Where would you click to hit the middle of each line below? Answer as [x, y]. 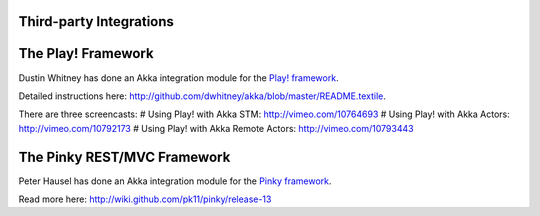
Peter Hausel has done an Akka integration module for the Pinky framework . [175, 181]
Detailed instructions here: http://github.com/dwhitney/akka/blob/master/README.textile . [202, 96]
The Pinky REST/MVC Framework [124, 156]
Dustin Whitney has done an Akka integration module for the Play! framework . [178, 77]
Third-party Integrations [96, 21]
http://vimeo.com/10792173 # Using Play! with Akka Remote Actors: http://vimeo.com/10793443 [216, 128]
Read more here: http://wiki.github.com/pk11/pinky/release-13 [145, 199]
